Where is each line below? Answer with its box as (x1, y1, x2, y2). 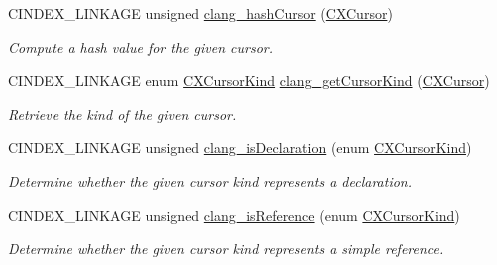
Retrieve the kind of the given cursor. (8, 103, 237, 124)
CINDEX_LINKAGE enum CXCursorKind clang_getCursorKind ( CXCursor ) (8, 70, 490, 91)
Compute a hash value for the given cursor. (8, 36, 273, 57)
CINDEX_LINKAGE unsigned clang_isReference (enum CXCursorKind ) (8, 204, 460, 225)
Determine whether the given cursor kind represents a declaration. (8, 170, 412, 191)
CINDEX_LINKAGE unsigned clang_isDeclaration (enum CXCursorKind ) (8, 137, 472, 158)
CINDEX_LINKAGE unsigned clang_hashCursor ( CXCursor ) (8, 3, 393, 23)
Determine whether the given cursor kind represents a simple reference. (8, 238, 444, 259)
